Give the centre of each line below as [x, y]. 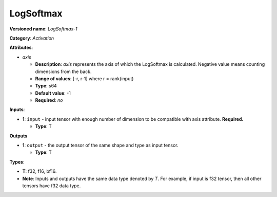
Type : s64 [46, 86]
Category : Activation [32, 38]
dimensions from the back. [63, 71]
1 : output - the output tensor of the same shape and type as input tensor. [101, 145]
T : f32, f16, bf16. [39, 171]
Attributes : [21, 48]
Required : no [49, 100]
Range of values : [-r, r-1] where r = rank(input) [84, 78]
